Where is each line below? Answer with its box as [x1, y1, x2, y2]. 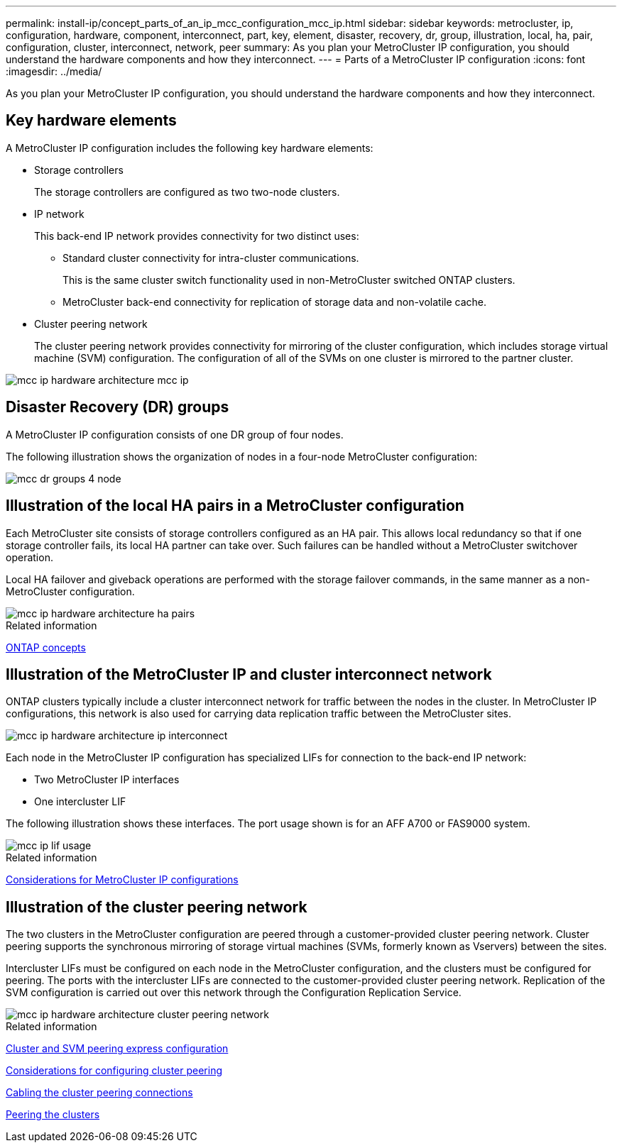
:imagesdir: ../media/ [6, 65, 102, 77]
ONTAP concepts [6, 641, 86, 653]
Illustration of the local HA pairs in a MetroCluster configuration [6, 497, 464, 515]
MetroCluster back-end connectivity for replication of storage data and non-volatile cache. [62, 295, 487, 308]
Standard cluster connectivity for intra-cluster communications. [62, 251, 359, 264]
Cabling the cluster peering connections [6, 1086, 193, 1099]
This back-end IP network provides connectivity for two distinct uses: [34, 229, 359, 242]
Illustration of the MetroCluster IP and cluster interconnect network [6, 665, 492, 683]
